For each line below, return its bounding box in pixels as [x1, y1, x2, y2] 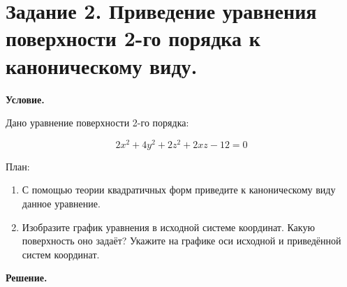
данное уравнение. [22, 196, 101, 210]
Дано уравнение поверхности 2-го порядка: [6, 115, 189, 130]
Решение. [6, 270, 47, 285]
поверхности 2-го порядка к [6, 24, 260, 52]
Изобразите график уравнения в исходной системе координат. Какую [22, 219, 315, 234]
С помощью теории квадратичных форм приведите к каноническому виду [22, 182, 336, 197]
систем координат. [22, 246, 100, 261]
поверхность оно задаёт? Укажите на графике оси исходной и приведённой [22, 233, 341, 248]
